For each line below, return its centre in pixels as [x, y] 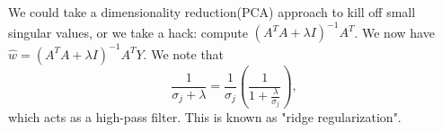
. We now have [394, 32]
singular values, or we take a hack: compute [128, 32]
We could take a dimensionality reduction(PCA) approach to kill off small [212, 12]
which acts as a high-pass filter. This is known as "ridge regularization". [205, 116]
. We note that [184, 53]
